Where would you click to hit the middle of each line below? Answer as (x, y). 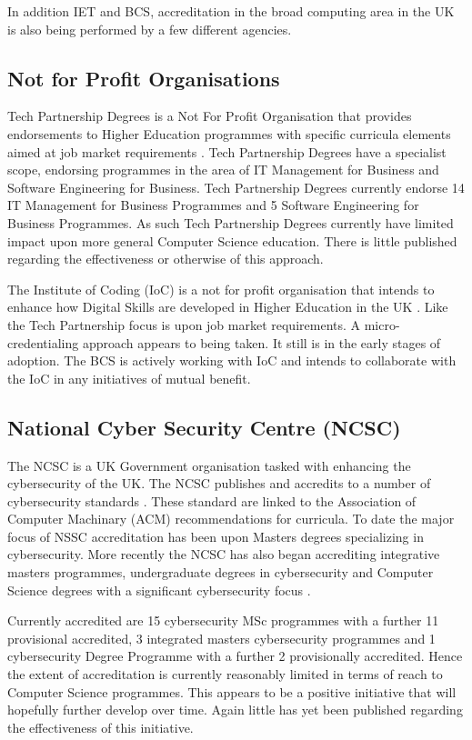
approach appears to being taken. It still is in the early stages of (261, 342)
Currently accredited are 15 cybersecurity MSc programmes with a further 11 (223, 620)
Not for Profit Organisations (144, 78)
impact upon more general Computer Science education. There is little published (232, 240)
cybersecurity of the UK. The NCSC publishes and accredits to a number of (219, 483)
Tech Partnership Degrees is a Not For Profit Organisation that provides (210, 116)
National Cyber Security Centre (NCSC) (204, 427)
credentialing (43, 342)
